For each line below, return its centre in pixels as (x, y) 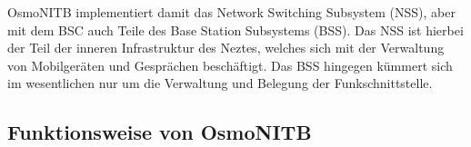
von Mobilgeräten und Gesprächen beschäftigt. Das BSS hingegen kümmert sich (230, 65)
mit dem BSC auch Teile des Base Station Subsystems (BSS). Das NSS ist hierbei (235, 29)
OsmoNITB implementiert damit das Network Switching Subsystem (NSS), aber (231, 12)
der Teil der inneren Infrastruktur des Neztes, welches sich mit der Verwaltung (226, 48)
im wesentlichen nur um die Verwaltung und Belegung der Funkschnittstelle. (220, 83)
